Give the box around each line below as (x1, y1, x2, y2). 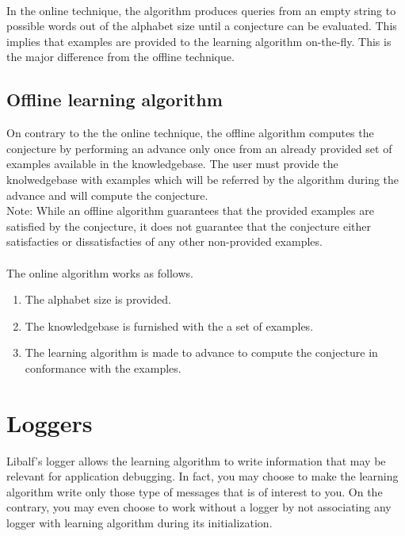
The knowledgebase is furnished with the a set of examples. (25, 317, 314, 334)
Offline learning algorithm (6, 87, 223, 112)
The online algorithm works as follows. (6, 264, 193, 281)
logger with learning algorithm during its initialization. (6, 514, 273, 530)
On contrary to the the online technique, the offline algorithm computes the (6, 124, 374, 141)
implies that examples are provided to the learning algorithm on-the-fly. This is (6, 33, 392, 49)
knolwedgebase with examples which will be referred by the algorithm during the (6, 170, 399, 187)
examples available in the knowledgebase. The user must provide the (6, 155, 338, 172)
